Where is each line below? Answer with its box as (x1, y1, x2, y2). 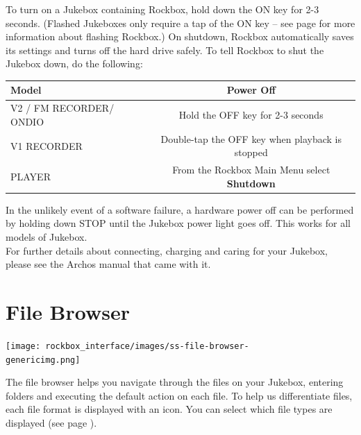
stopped (234, 145, 268, 160)
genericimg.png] (6, 355, 81, 365)
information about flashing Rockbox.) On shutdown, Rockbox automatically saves (6, 29, 354, 44)
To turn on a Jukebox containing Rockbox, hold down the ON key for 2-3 (6, 2, 319, 16)
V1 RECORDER (10, 138, 83, 153)
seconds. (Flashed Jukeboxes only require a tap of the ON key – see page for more (6, 15, 355, 30)
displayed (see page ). (6, 416, 97, 430)
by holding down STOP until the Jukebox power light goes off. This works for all (6, 216, 351, 230)
